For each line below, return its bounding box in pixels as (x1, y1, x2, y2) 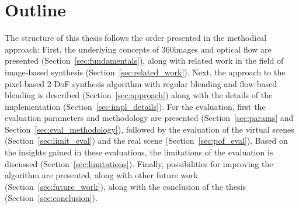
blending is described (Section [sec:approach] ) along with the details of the (5, 89, 273, 101)
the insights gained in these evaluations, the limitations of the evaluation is (5, 146, 273, 158)
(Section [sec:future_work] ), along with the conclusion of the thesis (5, 180, 246, 192)
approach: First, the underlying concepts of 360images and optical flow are (5, 43, 272, 55)
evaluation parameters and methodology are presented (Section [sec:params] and (5, 112, 294, 124)
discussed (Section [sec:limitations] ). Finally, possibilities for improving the (5, 157, 273, 169)
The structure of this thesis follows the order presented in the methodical (5, 32, 267, 44)
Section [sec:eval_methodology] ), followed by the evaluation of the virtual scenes (5, 123, 294, 135)
